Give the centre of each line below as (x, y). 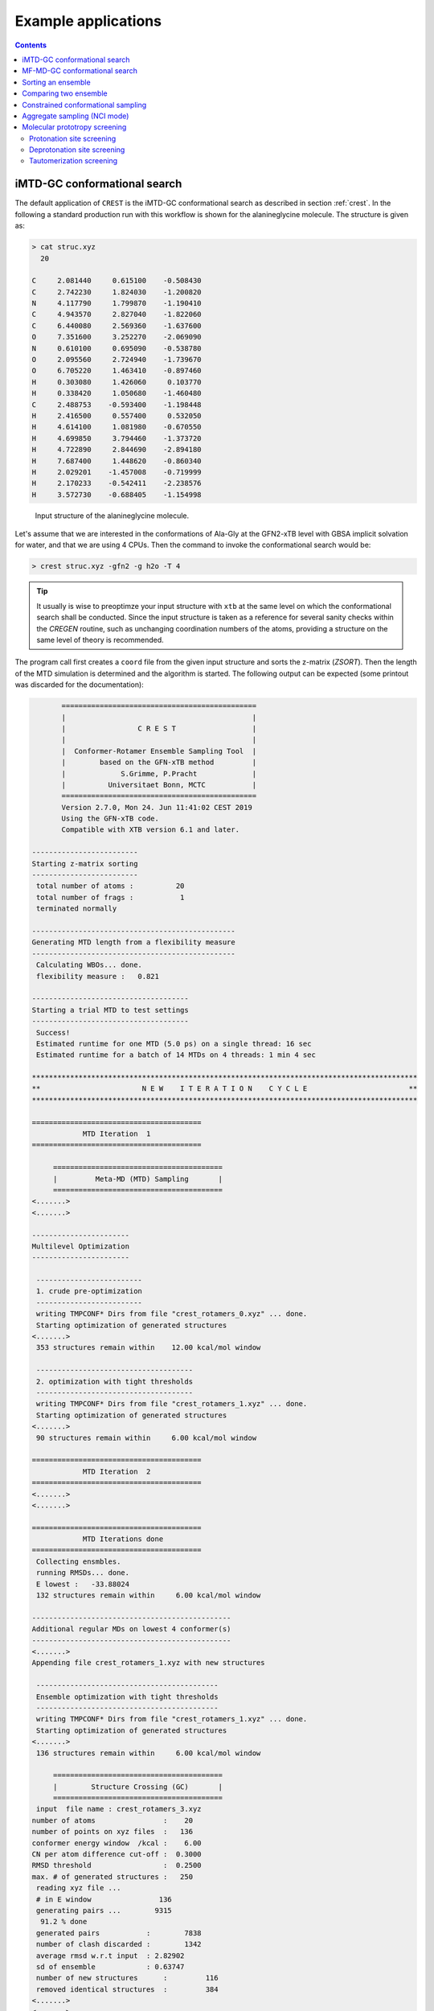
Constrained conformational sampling (84, 105)
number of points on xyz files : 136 (112, 1832)
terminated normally (77, 909)
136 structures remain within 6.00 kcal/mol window (149, 1753)
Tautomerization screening (74, 161)
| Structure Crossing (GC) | (137, 1787)
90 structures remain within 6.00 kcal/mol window (147, 1437)
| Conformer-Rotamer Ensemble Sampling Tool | (159, 751)
